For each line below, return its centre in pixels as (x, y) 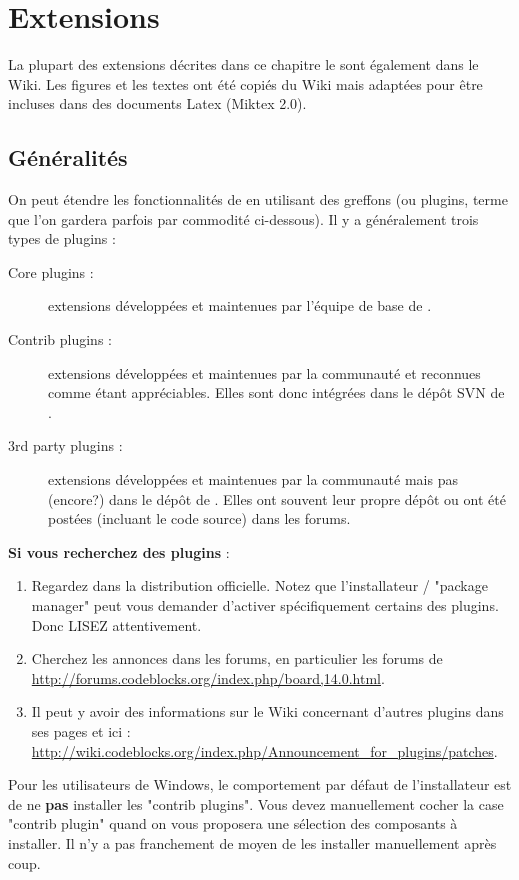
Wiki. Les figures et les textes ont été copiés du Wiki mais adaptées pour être (245, 83)
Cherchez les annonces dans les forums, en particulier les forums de (237, 658)
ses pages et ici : (81, 730)
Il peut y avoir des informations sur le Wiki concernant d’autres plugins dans (267, 711)
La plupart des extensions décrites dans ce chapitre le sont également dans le (243, 64)
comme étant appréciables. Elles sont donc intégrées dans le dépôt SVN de (276, 392)
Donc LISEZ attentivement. (116, 624)
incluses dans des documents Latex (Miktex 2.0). (157, 103)
